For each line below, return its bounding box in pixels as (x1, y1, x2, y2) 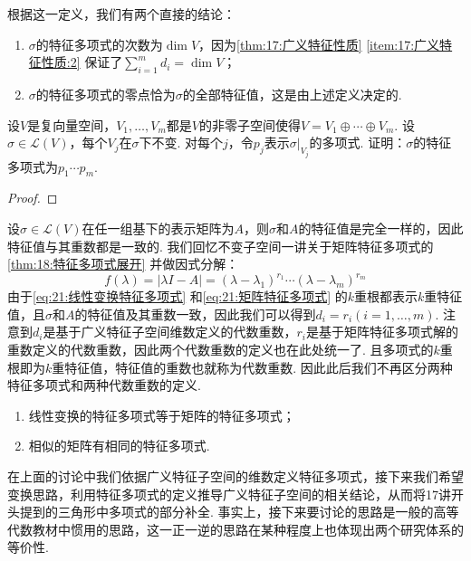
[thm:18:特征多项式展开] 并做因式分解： (7, 254, 239, 273)
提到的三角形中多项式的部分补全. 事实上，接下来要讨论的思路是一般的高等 (19, 502, 459, 521)
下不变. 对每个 (139, 133, 224, 152)
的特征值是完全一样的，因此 (298, 219, 464, 237)
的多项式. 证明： (309, 133, 407, 152)
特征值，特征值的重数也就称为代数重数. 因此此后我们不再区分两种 (64, 357, 453, 376)
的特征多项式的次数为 (35, 34, 163, 53)
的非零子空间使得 (198, 115, 301, 134)
